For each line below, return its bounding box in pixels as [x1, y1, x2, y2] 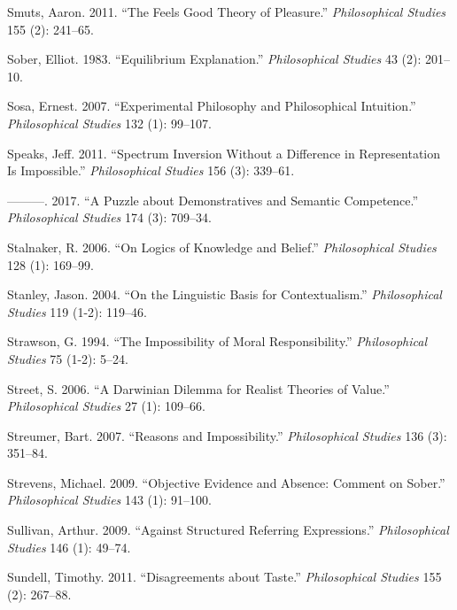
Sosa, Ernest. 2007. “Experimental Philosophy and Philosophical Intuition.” [7, 97, 416, 115]
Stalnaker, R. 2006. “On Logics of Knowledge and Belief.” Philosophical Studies [7, 237, 437, 256]
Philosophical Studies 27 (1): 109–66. [7, 397, 205, 415]
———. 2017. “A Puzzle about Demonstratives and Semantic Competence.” [7, 190, 419, 209]
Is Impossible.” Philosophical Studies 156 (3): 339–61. [7, 161, 295, 180]
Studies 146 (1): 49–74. [7, 537, 131, 556]
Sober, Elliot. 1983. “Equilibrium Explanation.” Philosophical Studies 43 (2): [7, 50, 422, 68]
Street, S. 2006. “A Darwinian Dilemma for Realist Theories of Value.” [7, 379, 390, 398]
